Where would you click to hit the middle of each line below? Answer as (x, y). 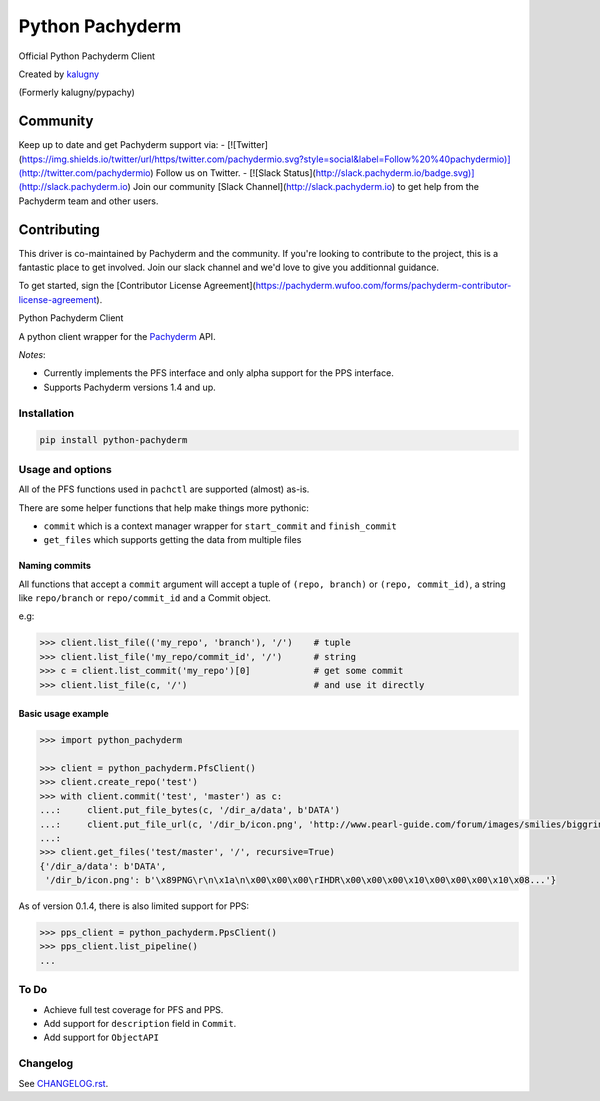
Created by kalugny (59, 74)
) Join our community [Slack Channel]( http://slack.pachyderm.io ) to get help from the (303, 187)
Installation (46, 413)
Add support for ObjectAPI (101, 1037)
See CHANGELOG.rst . (63, 1083)
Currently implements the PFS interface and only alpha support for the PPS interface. (218, 373)
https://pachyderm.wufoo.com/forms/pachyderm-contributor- (383, 286)
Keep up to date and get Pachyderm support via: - (121, 145)
